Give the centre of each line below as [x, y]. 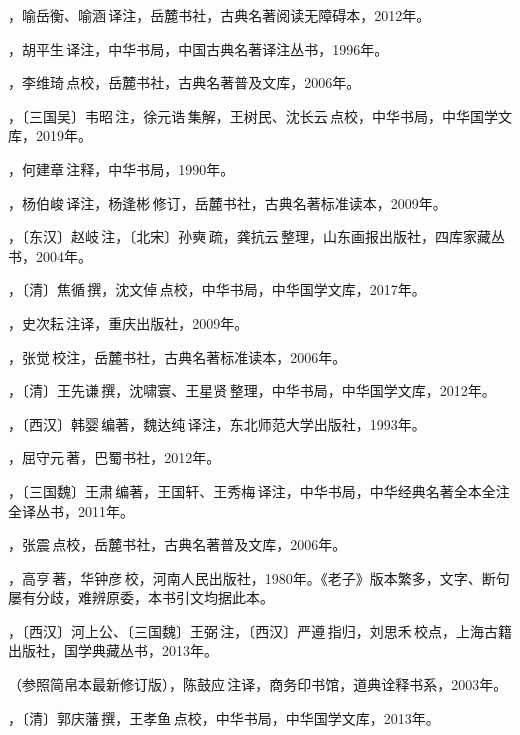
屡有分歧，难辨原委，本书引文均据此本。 [141, 597]
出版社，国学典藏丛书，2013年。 [113, 650]
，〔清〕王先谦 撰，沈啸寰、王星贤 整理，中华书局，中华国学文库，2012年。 [252, 390]
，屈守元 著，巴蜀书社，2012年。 [114, 457]
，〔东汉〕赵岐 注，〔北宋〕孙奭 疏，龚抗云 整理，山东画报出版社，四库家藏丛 [256, 236]
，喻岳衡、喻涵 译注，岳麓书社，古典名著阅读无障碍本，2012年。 [219, 15]
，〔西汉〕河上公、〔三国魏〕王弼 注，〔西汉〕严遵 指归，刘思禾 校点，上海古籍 [260, 630]
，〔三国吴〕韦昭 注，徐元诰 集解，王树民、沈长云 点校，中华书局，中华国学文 [260, 115]
